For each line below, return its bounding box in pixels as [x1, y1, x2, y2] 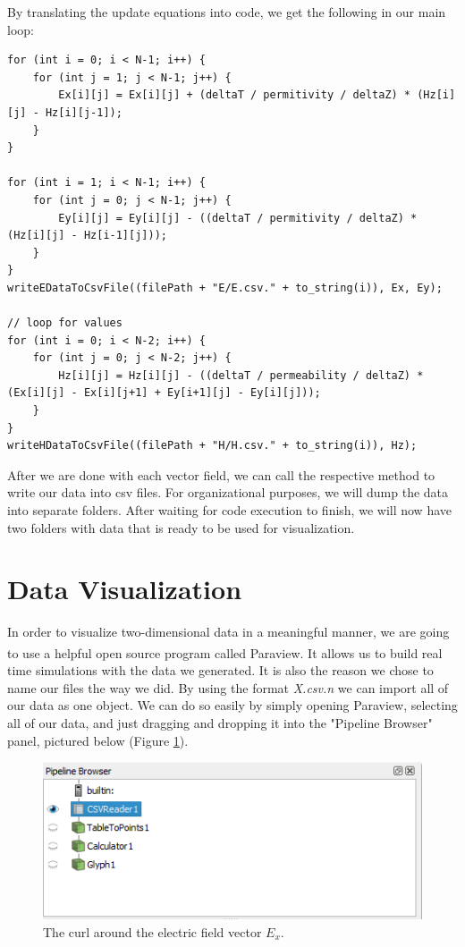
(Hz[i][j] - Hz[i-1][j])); [7, 229, 167, 242]
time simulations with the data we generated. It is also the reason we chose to [7, 661, 434, 680]
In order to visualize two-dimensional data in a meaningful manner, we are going [7, 622, 450, 641]
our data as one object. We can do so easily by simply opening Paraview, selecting [7, 696, 458, 714]
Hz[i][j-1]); [45, 106, 123, 119]
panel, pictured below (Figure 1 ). [7, 731, 189, 749]
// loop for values [7, 317, 123, 330]
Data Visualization [7, 571, 242, 607]
